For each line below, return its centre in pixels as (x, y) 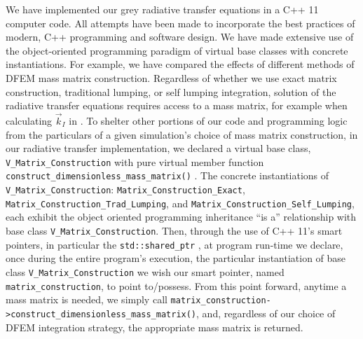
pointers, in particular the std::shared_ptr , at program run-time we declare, (174, 244)
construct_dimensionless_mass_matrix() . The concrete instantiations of (167, 175)
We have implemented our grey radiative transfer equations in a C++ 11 (162, 9)
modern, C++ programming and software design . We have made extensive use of (180, 37)
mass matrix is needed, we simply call (87, 299)
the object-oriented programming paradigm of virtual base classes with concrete (177, 50)
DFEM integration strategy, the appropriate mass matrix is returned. (155, 327)
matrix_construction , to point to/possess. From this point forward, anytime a (176, 285)
